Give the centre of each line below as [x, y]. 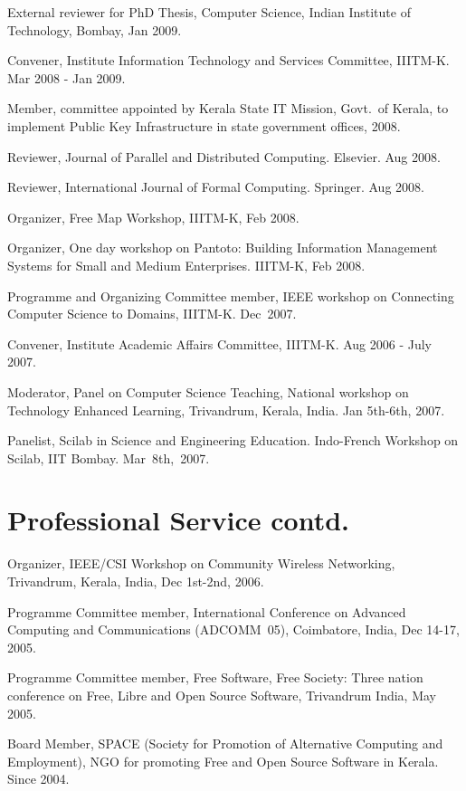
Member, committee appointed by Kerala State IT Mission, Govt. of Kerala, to [228, 108]
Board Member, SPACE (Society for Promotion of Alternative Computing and [225, 743]
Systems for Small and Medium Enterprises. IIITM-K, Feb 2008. [186, 265]
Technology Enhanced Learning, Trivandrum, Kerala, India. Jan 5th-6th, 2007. [226, 410]
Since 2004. [38, 779]
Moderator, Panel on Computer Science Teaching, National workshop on [208, 391]
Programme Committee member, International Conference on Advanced [207, 611]
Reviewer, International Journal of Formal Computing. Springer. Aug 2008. [216, 187]
